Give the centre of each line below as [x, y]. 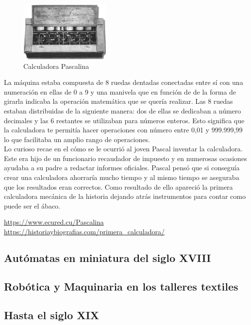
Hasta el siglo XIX [51, 315]
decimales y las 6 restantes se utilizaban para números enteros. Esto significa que [124, 120]
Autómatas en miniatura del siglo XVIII [108, 258]
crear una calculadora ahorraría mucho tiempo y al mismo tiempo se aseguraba [122, 177]
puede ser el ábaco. [32, 205]
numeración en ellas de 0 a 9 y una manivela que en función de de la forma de [120, 91]
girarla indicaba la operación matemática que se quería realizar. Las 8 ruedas [118, 101]
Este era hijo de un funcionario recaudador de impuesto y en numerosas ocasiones [125, 158]
